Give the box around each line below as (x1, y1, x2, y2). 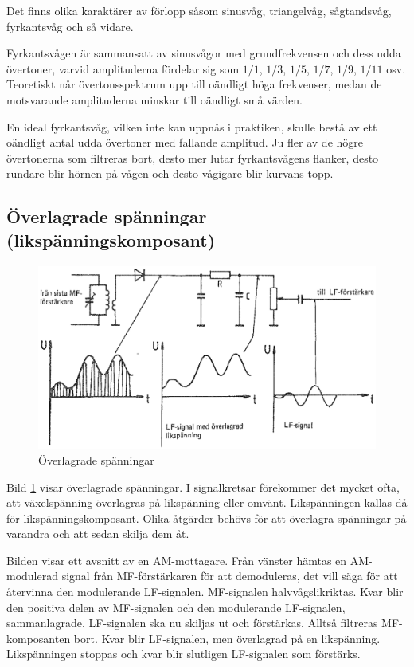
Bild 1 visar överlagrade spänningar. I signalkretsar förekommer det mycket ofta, (6, 478, 400, 495)
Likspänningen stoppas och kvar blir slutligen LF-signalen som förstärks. (6, 645, 361, 662)
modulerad (6, 567, 59, 584)
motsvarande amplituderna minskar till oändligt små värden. (6, 91, 303, 108)
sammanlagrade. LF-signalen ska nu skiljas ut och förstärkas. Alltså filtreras (6, 614, 378, 631)
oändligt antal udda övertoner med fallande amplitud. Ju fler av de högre (6, 134, 364, 151)
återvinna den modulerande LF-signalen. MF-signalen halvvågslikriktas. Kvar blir (6, 583, 404, 600)
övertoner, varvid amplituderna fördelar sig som (6, 60, 240, 77)
